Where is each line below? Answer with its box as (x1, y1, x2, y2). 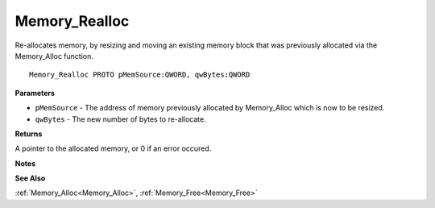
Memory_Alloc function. (14, 51, 94, 60)
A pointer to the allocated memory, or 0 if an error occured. (14, 144, 212, 153)
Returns (14, 129, 43, 139)
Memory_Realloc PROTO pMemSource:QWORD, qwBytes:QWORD (29, 70, 251, 80)
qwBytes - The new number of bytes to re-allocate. (35, 114, 206, 124)
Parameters (14, 88, 56, 98)
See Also (14, 173, 46, 183)
